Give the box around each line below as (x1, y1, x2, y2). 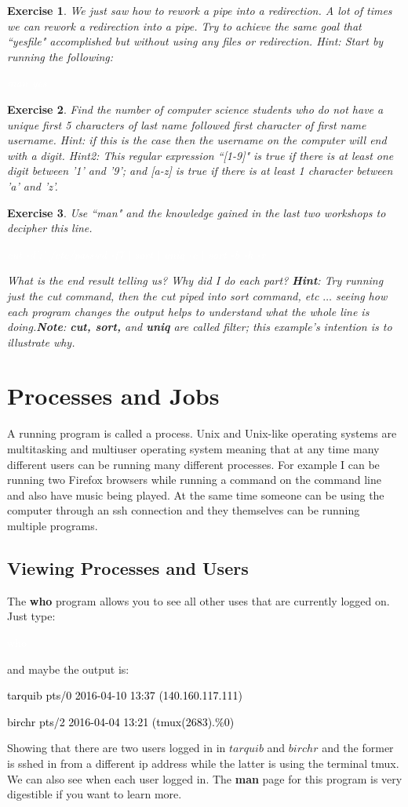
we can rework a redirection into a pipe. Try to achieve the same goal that (7, 17, 362, 34)
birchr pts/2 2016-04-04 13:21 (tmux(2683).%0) (7, 713, 235, 729)
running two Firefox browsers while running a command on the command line (7, 471, 381, 488)
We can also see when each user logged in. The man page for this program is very (7, 770, 403, 787)
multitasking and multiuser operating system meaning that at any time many (7, 441, 380, 456)
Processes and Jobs (7, 380, 220, 412)
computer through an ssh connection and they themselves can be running (7, 502, 360, 518)
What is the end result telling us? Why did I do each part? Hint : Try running (7, 272, 384, 289)
